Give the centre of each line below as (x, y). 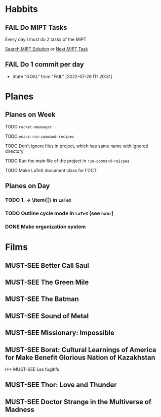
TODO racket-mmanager (29, 126)
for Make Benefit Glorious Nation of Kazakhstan (80, 357)
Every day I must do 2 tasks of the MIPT (46, 39)
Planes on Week (30, 115)
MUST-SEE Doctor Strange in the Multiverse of (78, 402)
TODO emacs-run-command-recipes (40, 136)
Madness (20, 409)
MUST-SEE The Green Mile (47, 282)
